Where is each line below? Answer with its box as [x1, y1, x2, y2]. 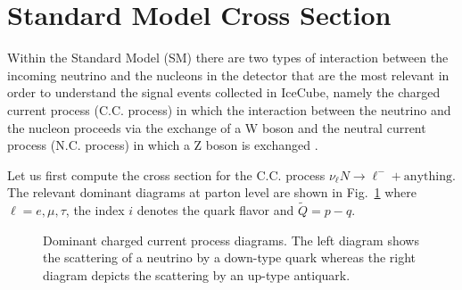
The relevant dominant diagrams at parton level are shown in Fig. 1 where [7, 183, 417, 202]
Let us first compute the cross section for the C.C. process [7, 165, 326, 184]
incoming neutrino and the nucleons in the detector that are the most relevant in [7, 65, 450, 84]
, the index [65, 201, 125, 220]
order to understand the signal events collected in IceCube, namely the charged [7, 83, 441, 102]
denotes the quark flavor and [136, 201, 294, 220]
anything [403, 170, 452, 183]
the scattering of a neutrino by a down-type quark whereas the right [43, 248, 417, 267]
